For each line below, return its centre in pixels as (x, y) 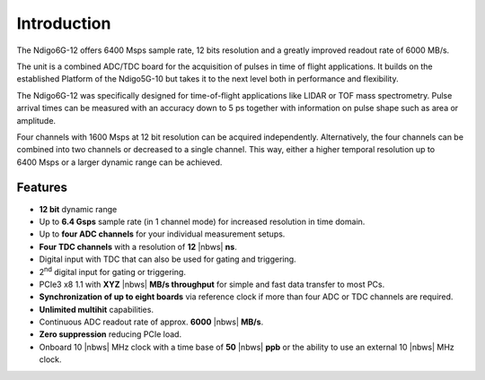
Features (42, 188)
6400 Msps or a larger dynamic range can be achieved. (119, 162)
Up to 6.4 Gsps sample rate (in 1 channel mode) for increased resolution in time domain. (202, 221)
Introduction (64, 23)
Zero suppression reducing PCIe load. (110, 334)
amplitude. (36, 120)
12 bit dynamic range (78, 209)
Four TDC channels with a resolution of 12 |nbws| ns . (138, 246)
